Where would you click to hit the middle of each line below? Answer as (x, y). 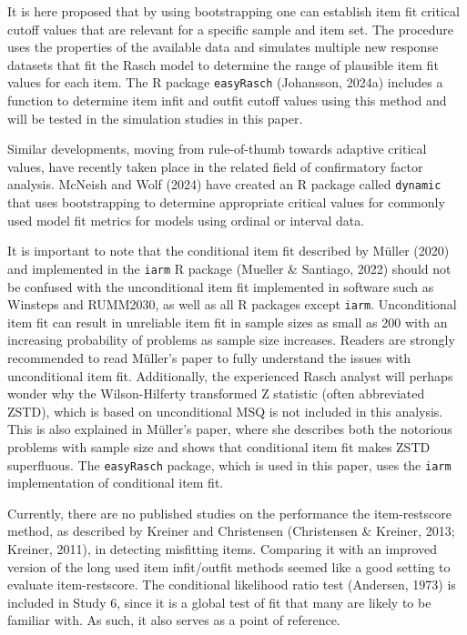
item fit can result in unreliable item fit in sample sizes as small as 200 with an (228, 322)
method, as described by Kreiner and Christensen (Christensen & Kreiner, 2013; (231, 531)
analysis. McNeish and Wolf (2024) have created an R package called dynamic (224, 184)
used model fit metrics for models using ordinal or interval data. (186, 220)
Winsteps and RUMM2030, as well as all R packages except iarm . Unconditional (232, 304)
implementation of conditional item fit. (116, 483)
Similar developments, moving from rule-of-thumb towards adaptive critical (217, 149)
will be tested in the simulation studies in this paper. (155, 118)
